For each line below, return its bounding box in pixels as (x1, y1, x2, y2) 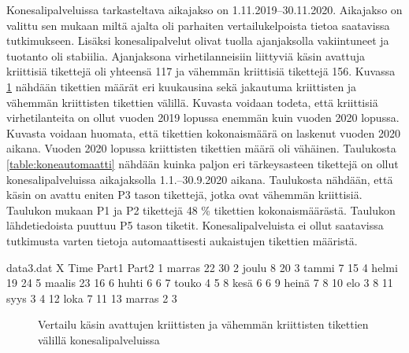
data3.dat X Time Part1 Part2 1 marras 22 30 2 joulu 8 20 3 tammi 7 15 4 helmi (6, 259, 398, 275)
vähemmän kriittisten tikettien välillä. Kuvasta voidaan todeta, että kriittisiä (6, 94, 378, 110)
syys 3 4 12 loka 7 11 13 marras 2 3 (6, 289, 177, 306)
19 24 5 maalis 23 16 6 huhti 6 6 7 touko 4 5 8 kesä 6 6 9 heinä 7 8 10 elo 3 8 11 (6, 274, 393, 291)
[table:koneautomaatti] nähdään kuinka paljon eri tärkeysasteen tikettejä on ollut (6, 155, 399, 171)
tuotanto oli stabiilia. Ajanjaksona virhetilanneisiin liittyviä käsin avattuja (6, 47, 366, 64)
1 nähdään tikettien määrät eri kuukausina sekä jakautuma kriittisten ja (6, 78, 357, 94)
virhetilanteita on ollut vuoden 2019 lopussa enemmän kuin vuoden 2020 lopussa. (6, 109, 400, 126)
